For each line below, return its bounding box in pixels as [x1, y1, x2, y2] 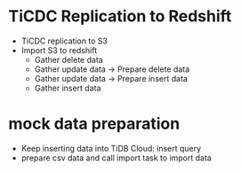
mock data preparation [8, 113, 181, 134]
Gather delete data [34, 54, 103, 65]
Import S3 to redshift [20, 44, 98, 55]
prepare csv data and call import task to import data [20, 152, 213, 163]
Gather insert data [34, 82, 101, 93]
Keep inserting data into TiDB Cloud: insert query [20, 143, 202, 153]
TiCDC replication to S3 [20, 35, 108, 46]
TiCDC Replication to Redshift [8, 6, 232, 27]
